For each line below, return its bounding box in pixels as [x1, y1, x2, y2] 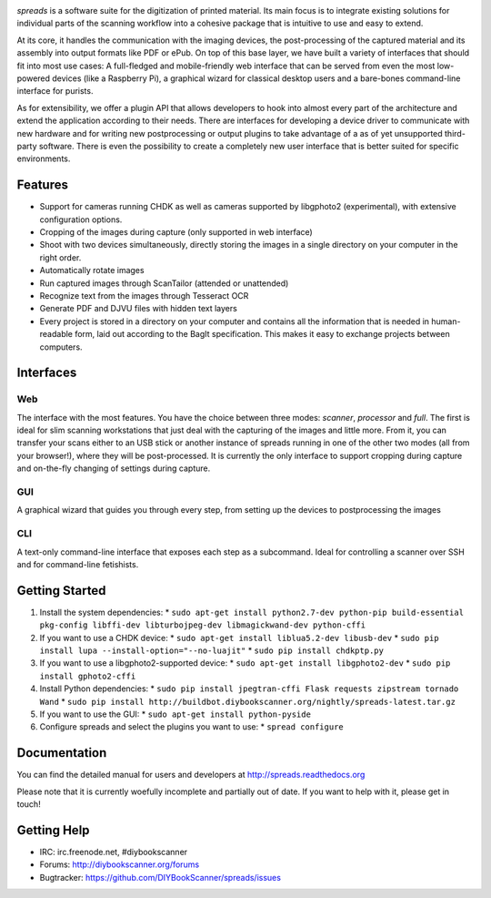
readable [39, 329, 73, 340]
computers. [39, 342, 83, 352]
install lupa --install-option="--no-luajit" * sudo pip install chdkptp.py [39, 645, 384, 656]
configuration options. [39, 214, 123, 225]
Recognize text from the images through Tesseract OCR [39, 290, 249, 301]
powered [16, 73, 50, 84]
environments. [16, 153, 71, 164]
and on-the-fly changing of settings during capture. [16, 463, 211, 474]
